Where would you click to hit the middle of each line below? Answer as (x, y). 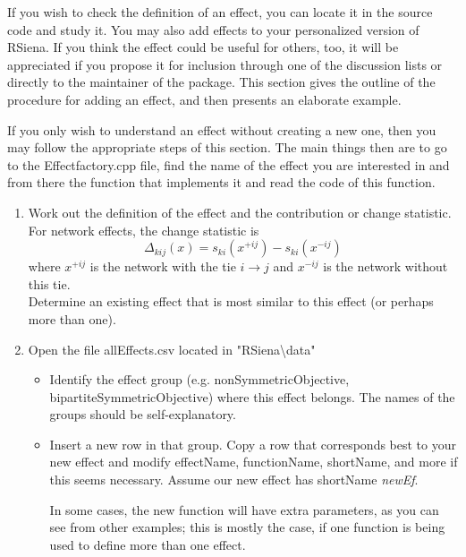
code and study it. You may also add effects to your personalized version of (213, 29)
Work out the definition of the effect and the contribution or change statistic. (240, 212)
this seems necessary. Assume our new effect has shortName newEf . (234, 480)
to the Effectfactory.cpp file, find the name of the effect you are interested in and (229, 164)
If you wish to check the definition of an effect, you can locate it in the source (220, 12)
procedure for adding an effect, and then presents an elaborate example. (204, 99)
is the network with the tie (163, 266)
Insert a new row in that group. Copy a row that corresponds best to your (253, 444)
